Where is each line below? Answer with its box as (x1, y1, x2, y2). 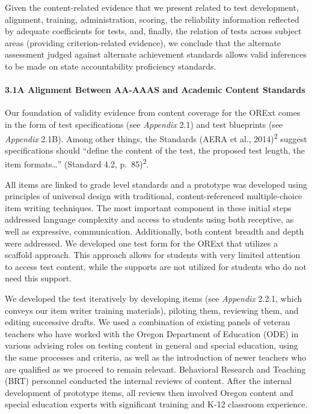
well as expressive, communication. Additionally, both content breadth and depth (5, 225, 304, 238)
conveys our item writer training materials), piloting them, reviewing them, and (5, 304, 299, 316)
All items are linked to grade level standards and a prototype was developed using (5, 178, 307, 190)
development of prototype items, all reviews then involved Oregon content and (5, 386, 293, 398)
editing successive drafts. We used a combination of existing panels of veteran (5, 316, 290, 328)
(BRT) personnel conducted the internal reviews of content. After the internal (5, 374, 292, 387)
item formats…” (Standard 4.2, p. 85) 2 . (5, 156, 149, 170)
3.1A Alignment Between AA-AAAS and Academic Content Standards (5, 83, 305, 96)
